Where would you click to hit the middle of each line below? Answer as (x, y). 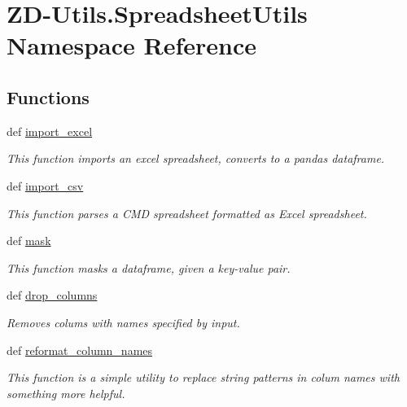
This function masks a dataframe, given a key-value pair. (149, 267)
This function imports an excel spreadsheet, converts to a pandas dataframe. (196, 158)
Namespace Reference (131, 45)
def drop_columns (52, 295)
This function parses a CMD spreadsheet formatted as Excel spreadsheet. (187, 213)
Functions (48, 96)
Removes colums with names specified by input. (123, 322)
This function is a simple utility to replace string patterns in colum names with (203, 377)
